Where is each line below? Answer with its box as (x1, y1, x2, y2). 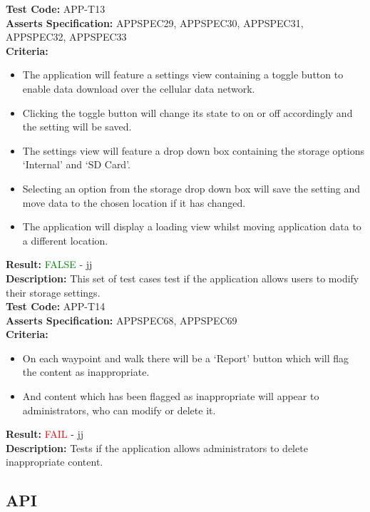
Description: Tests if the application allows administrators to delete (6, 440, 308, 455)
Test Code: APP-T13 (6, 1, 106, 16)
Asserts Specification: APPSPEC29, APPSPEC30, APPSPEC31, (6, 15, 304, 30)
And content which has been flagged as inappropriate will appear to (22, 389, 319, 404)
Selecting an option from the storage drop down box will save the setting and (22, 180, 361, 195)
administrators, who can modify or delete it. (22, 402, 216, 417)
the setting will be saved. (22, 119, 132, 134)
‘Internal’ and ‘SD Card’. (22, 157, 130, 172)
